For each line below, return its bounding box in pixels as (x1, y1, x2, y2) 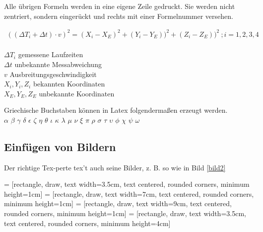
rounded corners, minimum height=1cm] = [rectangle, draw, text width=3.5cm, (4, 208, 246, 219)
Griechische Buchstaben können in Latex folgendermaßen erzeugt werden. (4, 105, 228, 115)
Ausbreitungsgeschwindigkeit (9, 69, 97, 79)
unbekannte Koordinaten (39, 88, 115, 98)
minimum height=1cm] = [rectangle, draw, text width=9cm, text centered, (4, 198, 232, 209)
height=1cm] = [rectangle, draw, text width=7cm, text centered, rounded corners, (4, 188, 254, 199)
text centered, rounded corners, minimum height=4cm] (4, 218, 171, 228)
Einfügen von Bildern (4, 139, 116, 154)
